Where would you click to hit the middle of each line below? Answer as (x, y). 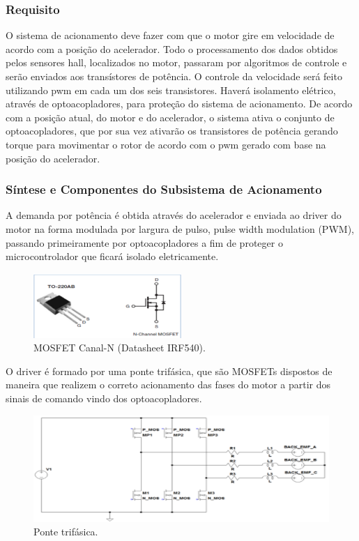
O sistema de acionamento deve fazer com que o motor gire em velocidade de (170, 35)
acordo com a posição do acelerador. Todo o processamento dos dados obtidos (172, 48)
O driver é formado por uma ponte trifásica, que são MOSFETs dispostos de (169, 371)
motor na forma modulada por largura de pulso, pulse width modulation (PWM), (180, 228)
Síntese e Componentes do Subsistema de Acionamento (164, 189)
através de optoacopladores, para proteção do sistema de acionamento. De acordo (179, 104)
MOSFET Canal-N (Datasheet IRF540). (120, 348)
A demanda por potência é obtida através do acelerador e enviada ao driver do (174, 215)
